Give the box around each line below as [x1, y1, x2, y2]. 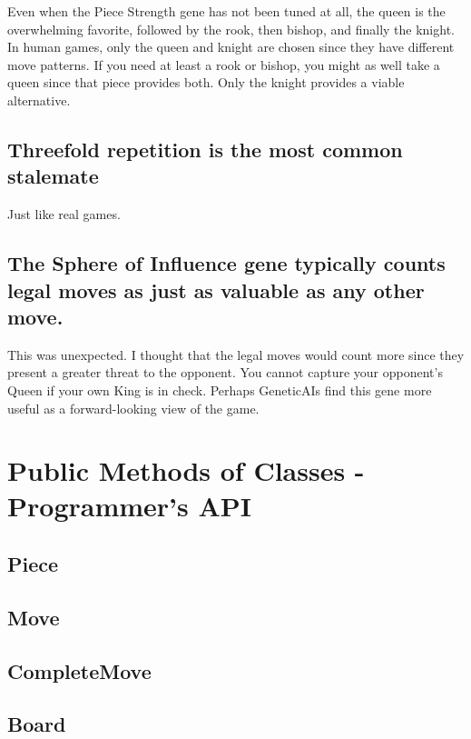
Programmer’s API [7, 487, 251, 524]
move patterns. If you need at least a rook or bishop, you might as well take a [7, 55, 440, 74]
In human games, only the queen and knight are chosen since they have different [7, 37, 455, 56]
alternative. [7, 90, 71, 109]
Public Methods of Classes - [7, 452, 365, 489]
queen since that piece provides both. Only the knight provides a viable [7, 73, 405, 92]
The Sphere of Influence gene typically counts [7, 249, 446, 277]
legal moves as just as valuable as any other [7, 275, 425, 304]
